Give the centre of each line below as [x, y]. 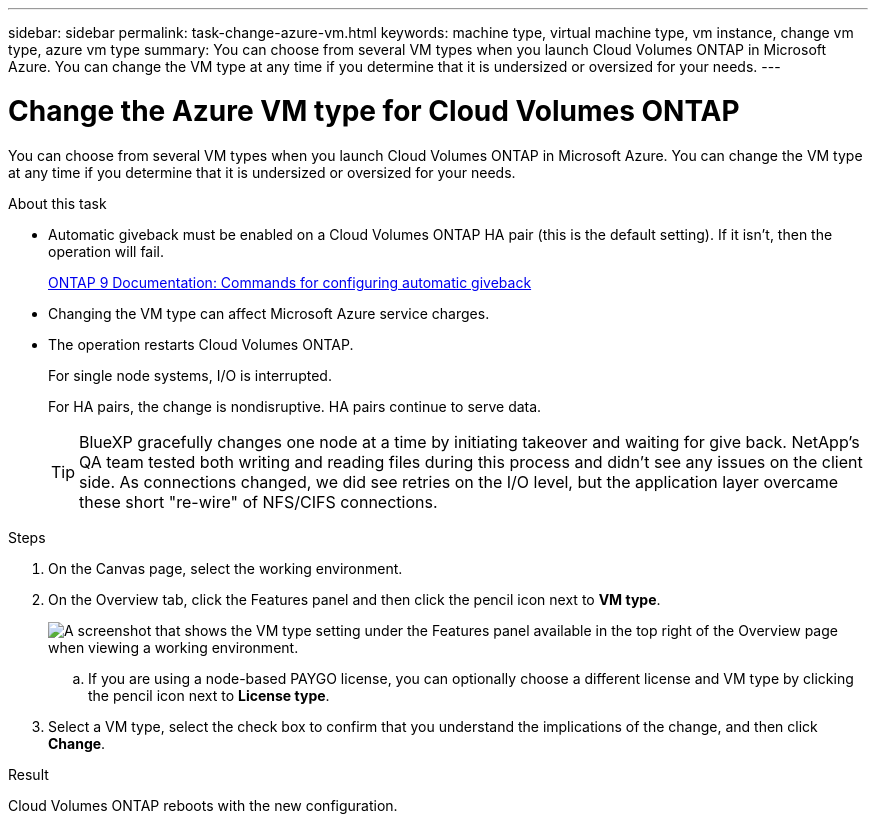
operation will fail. [106, 251]
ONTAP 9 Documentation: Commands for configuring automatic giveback [290, 282]
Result [28, 774]
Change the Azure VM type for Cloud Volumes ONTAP [374, 110]
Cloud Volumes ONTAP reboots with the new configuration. [203, 805]
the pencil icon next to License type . [209, 695]
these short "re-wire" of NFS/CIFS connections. [258, 501]
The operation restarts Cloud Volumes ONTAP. [201, 344]
